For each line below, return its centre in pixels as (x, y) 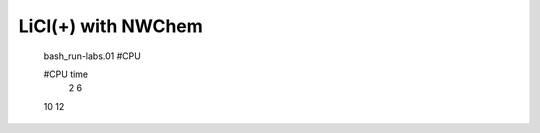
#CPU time (66, 74)
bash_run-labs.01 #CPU (92, 56)
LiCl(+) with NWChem (111, 26)
